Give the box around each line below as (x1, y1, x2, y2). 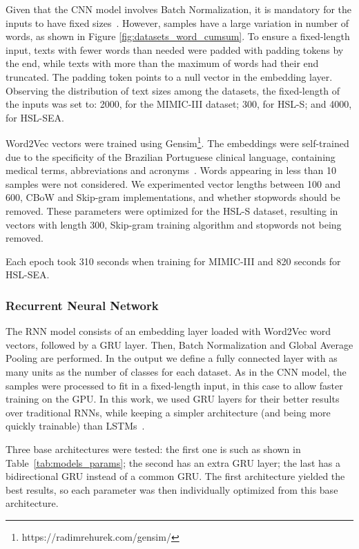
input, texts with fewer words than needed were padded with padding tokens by (6, 42, 344, 57)
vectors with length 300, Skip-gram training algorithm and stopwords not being (6, 217, 342, 231)
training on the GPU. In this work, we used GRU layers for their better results (6, 392, 340, 406)
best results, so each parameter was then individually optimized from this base (6, 482, 338, 497)
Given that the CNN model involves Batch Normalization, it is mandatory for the (6, 2, 352, 16)
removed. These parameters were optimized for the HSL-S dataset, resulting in (6, 203, 338, 218)
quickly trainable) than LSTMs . (6, 418, 145, 433)
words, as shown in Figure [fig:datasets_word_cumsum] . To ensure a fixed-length (6, 29, 350, 44)
